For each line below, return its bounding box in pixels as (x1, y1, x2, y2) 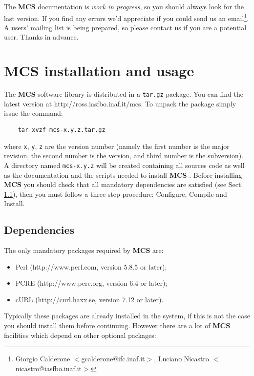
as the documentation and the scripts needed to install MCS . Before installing (4, 169, 242, 180)
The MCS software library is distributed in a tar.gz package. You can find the (4, 89, 243, 99)
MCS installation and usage (4, 61, 194, 81)
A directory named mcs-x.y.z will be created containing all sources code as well (4, 160, 245, 170)
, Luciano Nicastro (154, 354, 209, 364)
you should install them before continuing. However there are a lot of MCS (4, 320, 231, 331)
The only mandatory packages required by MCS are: (4, 245, 164, 255)
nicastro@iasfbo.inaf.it (15, 363, 82, 373)
